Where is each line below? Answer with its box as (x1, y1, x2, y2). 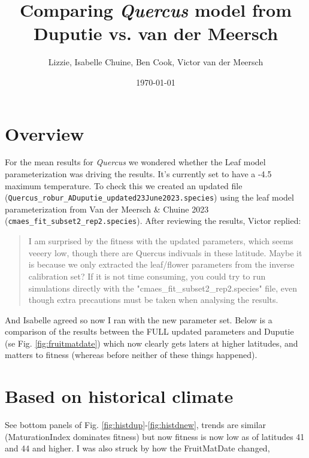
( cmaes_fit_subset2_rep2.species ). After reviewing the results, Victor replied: (5, 214, 301, 227)
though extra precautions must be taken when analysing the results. (28, 293, 278, 306)
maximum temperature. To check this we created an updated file (5, 179, 243, 192)
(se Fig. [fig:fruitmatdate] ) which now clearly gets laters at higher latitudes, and (5, 336, 298, 349)
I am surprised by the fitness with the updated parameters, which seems (28, 235, 293, 247)
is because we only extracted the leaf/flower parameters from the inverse (28, 258, 295, 271)
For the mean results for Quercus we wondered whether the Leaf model (5, 156, 266, 168)
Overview (5, 121, 84, 145)
